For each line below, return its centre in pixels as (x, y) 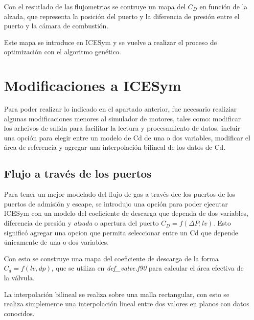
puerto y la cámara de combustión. (56, 26)
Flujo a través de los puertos (78, 173)
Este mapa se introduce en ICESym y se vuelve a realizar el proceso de (111, 42)
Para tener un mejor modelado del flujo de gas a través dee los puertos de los (120, 194)
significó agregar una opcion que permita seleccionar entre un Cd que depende (121, 232)
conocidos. (19, 313)
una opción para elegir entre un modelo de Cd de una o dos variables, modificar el (127, 137)
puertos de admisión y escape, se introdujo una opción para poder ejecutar (116, 203)
